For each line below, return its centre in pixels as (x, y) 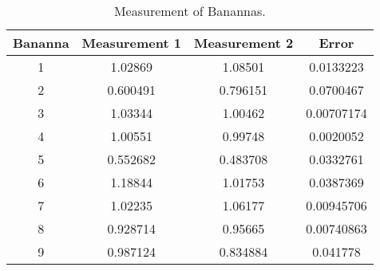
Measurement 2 (243, 43)
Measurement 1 (131, 43)
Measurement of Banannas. (190, 11)
